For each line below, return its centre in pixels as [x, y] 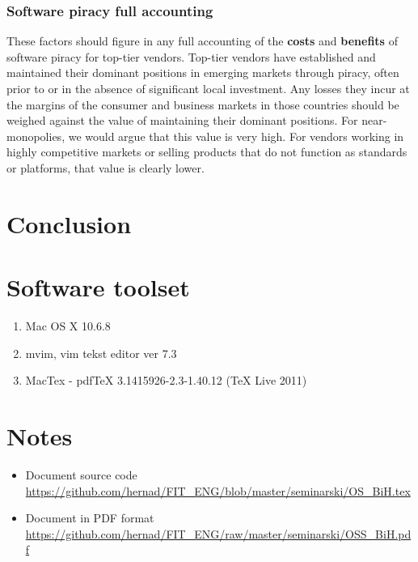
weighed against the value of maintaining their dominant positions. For [182, 120]
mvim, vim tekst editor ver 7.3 [101, 353]
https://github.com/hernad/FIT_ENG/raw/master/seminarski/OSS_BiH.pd [218, 533]
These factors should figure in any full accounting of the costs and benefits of [202, 41]
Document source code [81, 474]
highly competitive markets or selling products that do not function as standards [207, 152]
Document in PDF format [90, 518]
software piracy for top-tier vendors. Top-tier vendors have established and [191, 56]
